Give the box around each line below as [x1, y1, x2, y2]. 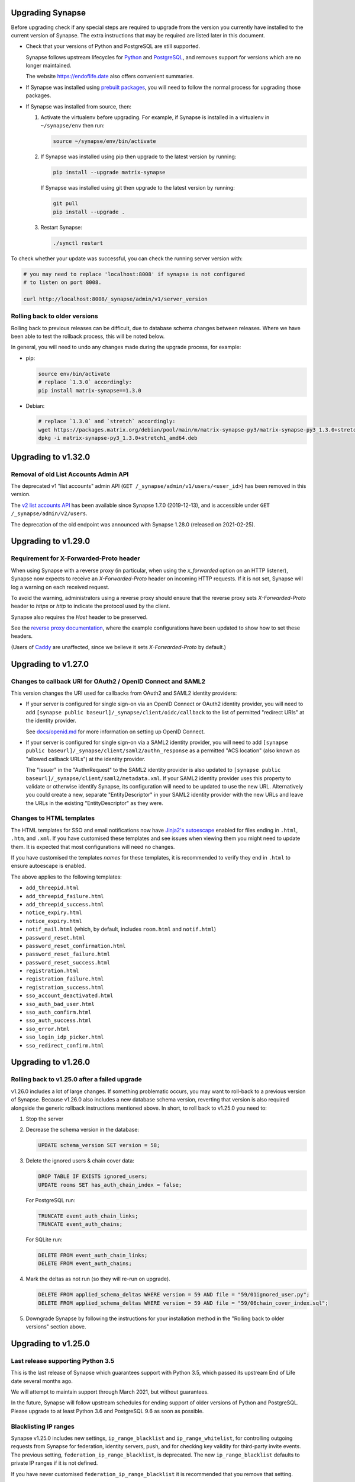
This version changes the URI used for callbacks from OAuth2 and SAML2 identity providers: [11, 689, 237, 697]
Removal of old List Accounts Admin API [11, 470, 129, 478]
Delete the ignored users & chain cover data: [25, 1157, 134, 1164]
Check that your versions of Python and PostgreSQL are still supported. [25, 43, 201, 50]
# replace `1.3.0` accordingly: [38, 379, 133, 385]
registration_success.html [25, 984, 104, 991]
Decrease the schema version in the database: [25, 1126, 139, 1133]
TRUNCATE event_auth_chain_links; [38, 1212, 138, 1219]
